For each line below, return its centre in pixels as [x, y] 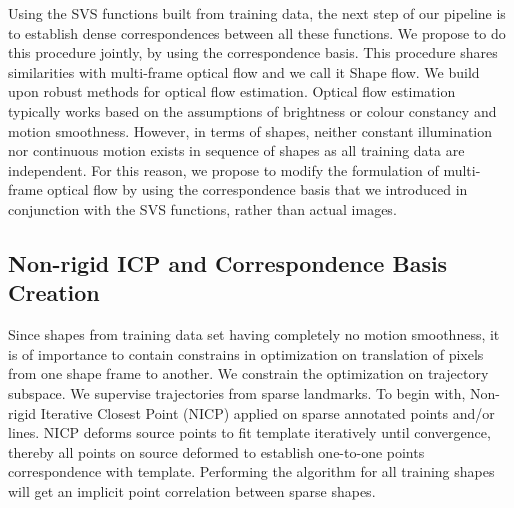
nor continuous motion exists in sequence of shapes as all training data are [236, 150]
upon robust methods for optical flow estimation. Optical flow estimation [232, 91]
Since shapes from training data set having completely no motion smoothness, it [254, 334]
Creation [54, 292]
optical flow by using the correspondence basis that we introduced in [257, 189]
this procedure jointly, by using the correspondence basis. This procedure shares [253, 52]
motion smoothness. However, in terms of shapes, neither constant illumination [250, 130]
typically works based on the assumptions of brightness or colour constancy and [252, 110]
